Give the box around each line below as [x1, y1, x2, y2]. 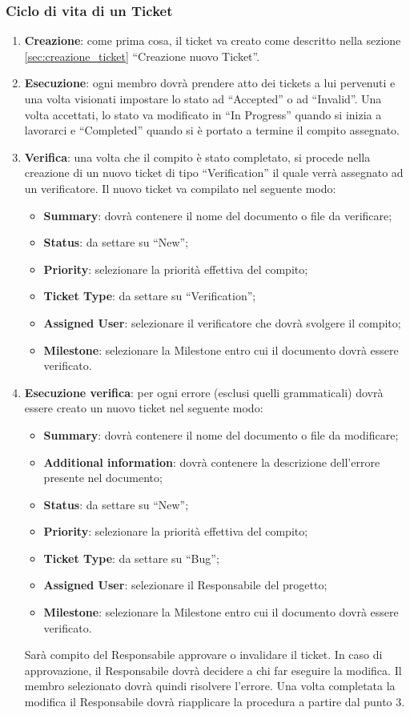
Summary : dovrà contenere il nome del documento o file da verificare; [43, 207, 392, 223]
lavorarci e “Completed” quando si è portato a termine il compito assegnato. [24, 122, 400, 139]
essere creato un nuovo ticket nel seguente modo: [24, 400, 263, 416]
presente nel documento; [43, 469, 163, 486]
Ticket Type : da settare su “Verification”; [43, 287, 256, 304]
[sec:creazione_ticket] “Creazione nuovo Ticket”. [24, 47, 260, 64]
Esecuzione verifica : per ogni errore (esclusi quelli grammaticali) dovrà [24, 384, 384, 400]
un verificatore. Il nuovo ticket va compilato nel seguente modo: [24, 179, 336, 196]
